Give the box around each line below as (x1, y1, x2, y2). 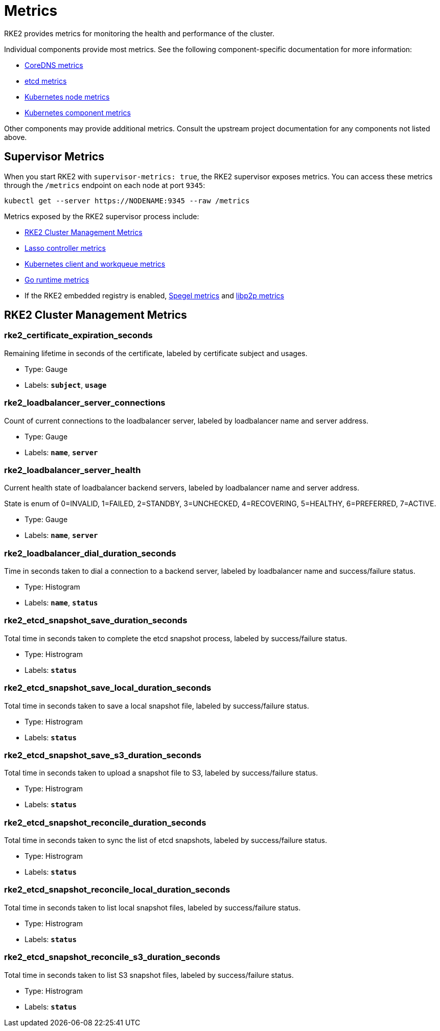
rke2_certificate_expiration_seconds (4, 330, 153, 341)
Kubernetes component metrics (25, 108, 131, 117)
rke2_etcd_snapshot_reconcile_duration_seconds (4, 817, 206, 828)
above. (4, 132, 27, 142)
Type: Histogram (25, 582, 80, 592)
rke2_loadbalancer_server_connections (4, 397, 166, 408)
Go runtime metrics (25, 275, 89, 284)
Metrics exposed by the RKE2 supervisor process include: (4, 212, 199, 221)
